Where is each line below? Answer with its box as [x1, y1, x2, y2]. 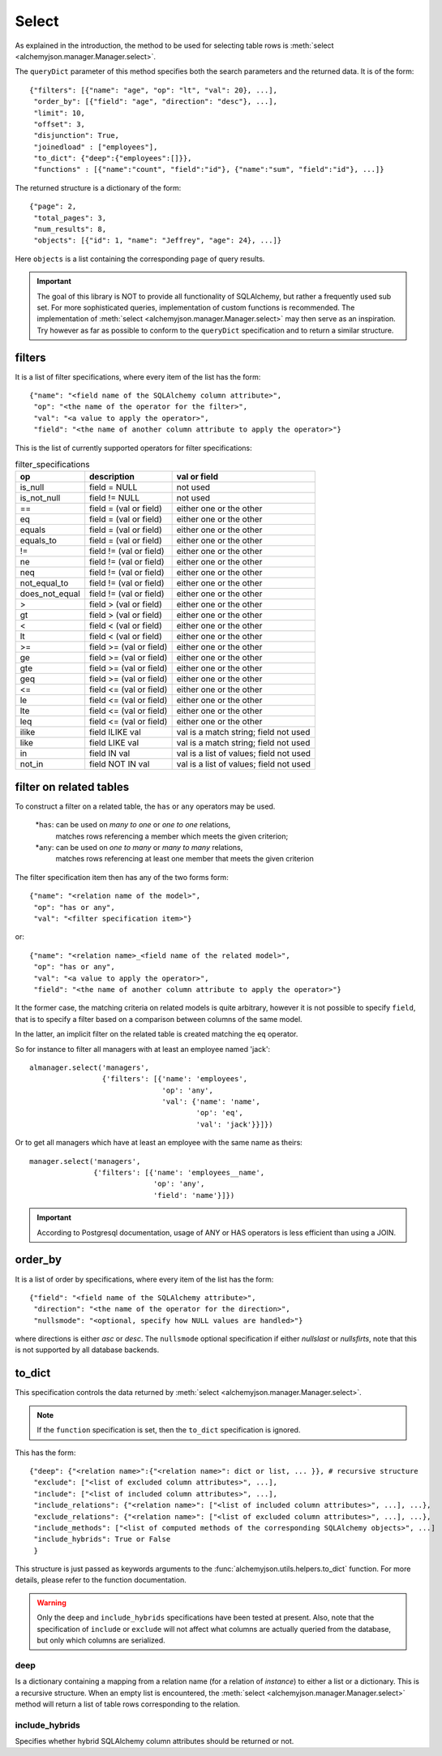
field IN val [89, 748, 131, 759]
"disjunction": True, [33, 131, 120, 140]
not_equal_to [19, 577, 69, 589]
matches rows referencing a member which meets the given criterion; [55, 831, 289, 841]
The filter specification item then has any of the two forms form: [15, 872, 229, 882]
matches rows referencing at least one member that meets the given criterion [55, 854, 314, 864]
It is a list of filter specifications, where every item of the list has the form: [15, 371, 261, 381]
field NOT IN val [89, 758, 150, 770]
